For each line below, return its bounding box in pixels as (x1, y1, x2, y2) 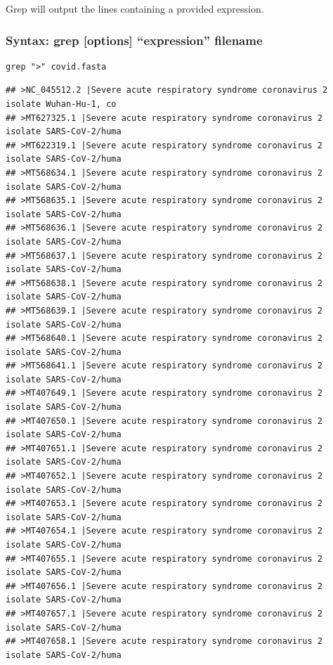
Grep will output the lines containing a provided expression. (6, 1, 264, 15)
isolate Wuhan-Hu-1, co (6, 99, 117, 109)
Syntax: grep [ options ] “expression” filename (6, 31, 263, 49)
